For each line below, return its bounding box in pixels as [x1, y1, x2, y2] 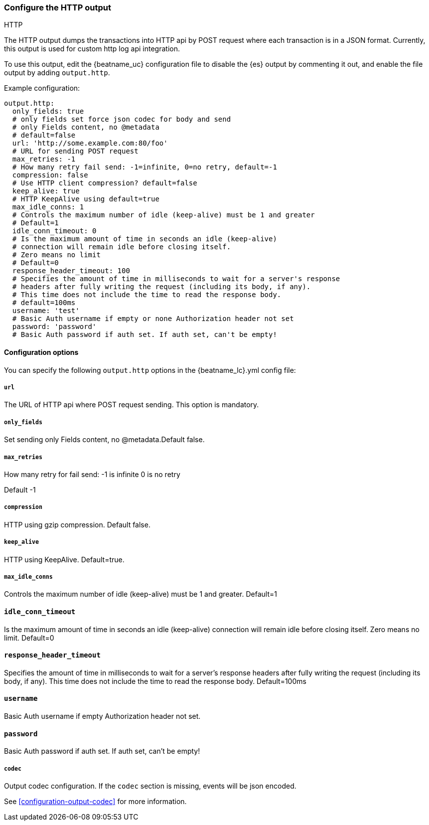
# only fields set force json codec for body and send [12, 115, 231, 124]
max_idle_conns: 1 [12, 203, 84, 211]
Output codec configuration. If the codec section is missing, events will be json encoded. [4, 781, 296, 790]
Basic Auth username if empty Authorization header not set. [4, 711, 201, 720]
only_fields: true [12, 107, 84, 116]
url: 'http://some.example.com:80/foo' [12, 139, 168, 148]
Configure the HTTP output [4, 2, 111, 12]
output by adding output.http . [4, 68, 110, 77]
